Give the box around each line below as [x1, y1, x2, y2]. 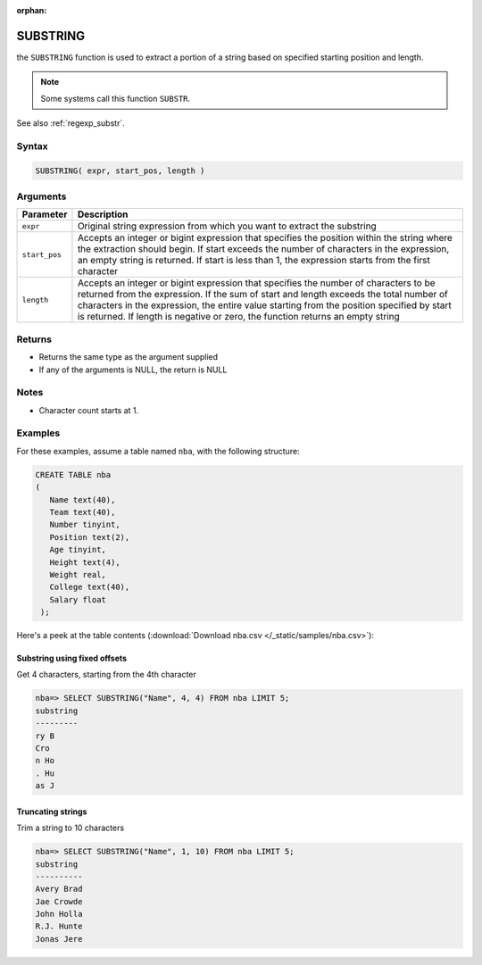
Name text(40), [49, 495, 116, 504]
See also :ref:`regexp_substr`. [16, 118, 125, 129]
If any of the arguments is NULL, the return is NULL [38, 364, 228, 375]
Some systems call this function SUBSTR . [40, 93, 191, 104]
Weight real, [49, 570, 107, 579]
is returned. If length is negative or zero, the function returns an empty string [77, 311, 401, 323]
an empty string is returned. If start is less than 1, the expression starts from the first [77, 254, 430, 267]
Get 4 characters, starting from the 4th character [16, 670, 196, 680]
